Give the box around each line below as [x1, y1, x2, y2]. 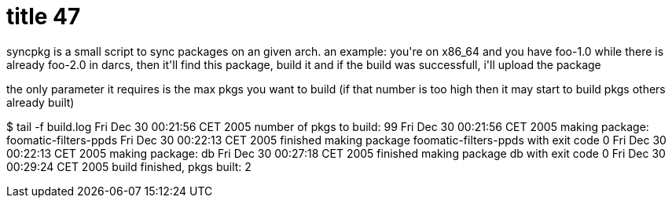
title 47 [6, 3, 81, 30]
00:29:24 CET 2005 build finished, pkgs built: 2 [6, 159, 252, 173]
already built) [6, 95, 75, 109]
